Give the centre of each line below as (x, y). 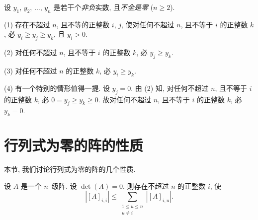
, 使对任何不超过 (148, 24)
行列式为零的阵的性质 (74, 145)
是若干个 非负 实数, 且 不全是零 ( (103, 7)
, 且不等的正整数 (83, 24)
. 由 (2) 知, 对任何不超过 (170, 88)
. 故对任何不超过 (125, 99)
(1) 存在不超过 (27, 24)
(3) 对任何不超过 (31, 70)
